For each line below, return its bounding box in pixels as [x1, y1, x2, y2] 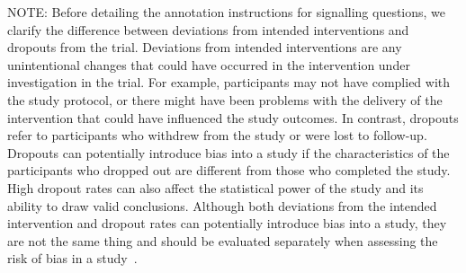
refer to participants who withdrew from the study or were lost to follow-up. [7, 126, 427, 145]
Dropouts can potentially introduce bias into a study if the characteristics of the [7, 143, 450, 162]
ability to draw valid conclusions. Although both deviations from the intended [7, 196, 437, 215]
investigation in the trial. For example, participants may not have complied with [7, 73, 451, 92]
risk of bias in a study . [7, 249, 138, 268]
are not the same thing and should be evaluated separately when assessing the [7, 231, 438, 250]
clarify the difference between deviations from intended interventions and [7, 20, 409, 39]
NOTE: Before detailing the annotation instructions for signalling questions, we [7, 3, 446, 21]
